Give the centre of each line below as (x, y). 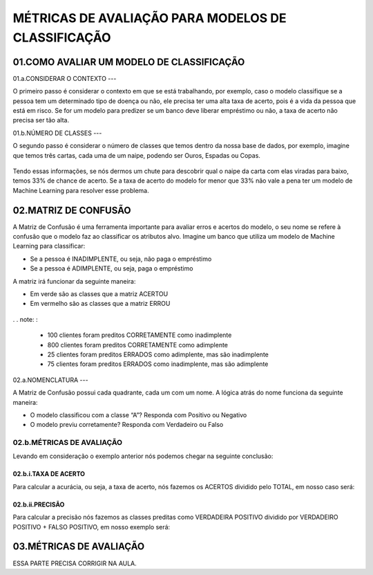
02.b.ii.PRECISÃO (39, 504)
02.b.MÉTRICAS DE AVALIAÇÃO (68, 443)
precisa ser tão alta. (41, 120)
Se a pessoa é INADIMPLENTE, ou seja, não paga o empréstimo (121, 259)
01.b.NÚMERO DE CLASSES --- (57, 133)
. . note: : (25, 319)
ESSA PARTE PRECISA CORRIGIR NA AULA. (75, 563)
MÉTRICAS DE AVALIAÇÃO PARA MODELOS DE (150, 18)
